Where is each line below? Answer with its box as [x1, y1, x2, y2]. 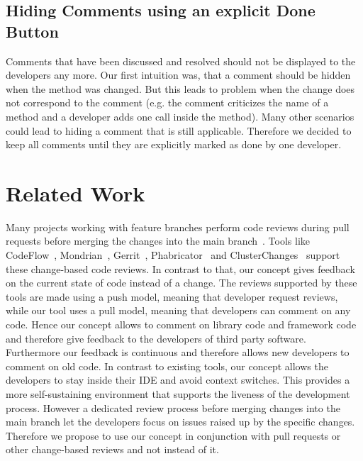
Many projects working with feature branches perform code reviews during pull [6, 219, 350, 234]
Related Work [6, 178, 145, 207]
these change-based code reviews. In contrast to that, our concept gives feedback [6, 261, 355, 276]
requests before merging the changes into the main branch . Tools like [6, 233, 311, 248]
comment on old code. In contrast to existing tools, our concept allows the [6, 358, 328, 373]
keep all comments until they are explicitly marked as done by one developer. [6, 137, 342, 152]
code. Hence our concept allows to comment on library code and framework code [6, 317, 357, 332]
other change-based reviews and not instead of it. [6, 442, 219, 457]
